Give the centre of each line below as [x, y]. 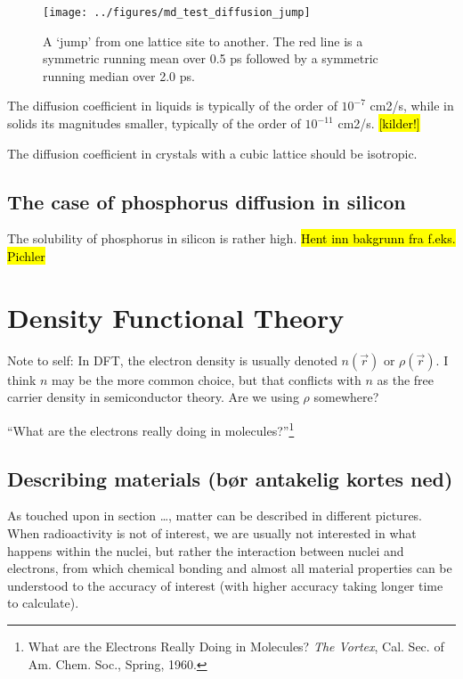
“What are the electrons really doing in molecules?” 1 [151, 429]
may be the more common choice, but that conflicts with [207, 379]
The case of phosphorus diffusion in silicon [207, 201]
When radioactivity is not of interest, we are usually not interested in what [212, 532]
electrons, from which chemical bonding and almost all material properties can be [230, 568]
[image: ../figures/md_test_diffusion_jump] [177, 12]
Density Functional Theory [176, 317]
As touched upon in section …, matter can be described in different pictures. [215, 515]
